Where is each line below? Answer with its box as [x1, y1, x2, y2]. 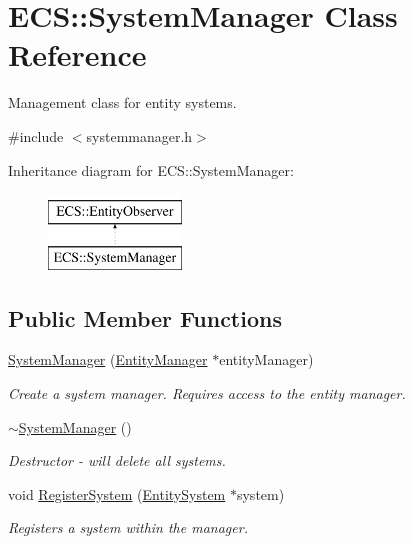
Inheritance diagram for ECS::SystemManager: [8, 159, 294, 180]
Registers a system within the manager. [8, 517, 248, 538]
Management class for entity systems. [8, 92, 237, 113]
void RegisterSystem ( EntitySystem [8, 483, 226, 504]
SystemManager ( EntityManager [8, 349, 208, 370]
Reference [8, 34, 147, 75]
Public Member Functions [8, 302, 282, 333]
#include [8, 125, 64, 146]
